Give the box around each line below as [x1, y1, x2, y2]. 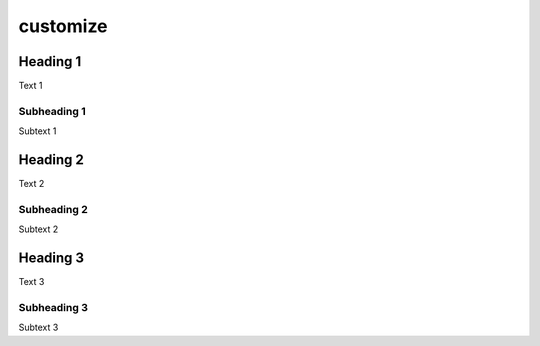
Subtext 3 [18, 321, 59, 334]
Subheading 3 [18, 300, 89, 314]
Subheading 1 [18, 104, 86, 118]
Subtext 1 [18, 125, 57, 137]
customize [18, 15, 109, 37]
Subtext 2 [18, 223, 59, 235]
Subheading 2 [18, 202, 89, 216]
